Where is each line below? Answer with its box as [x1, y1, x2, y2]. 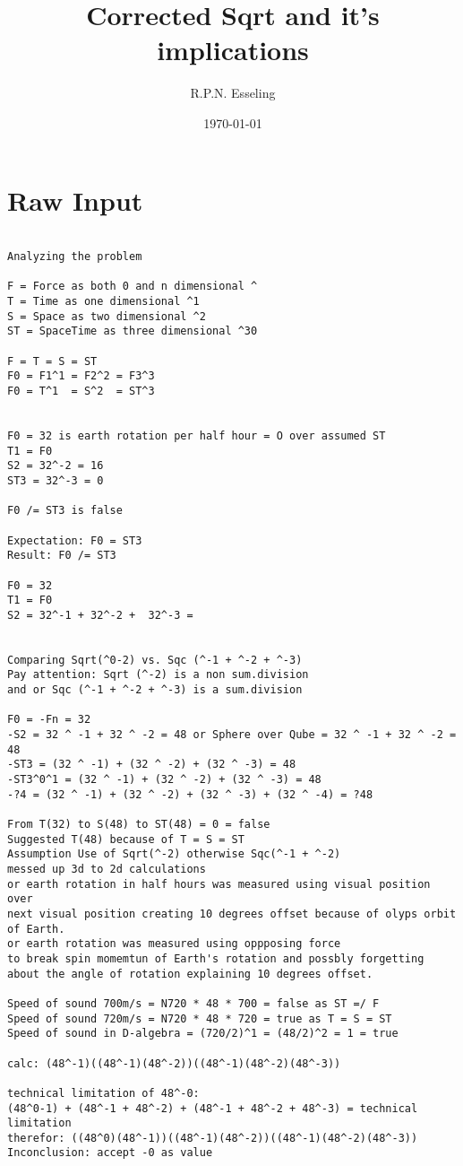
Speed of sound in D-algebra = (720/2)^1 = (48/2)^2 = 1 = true [7, 1027, 399, 1040]
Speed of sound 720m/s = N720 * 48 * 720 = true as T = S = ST [7, 1012, 392, 1025]
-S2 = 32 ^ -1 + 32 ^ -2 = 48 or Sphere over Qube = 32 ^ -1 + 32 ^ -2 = [7, 728, 457, 742]
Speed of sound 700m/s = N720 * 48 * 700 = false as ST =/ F [7, 996, 380, 1010]
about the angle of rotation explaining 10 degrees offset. [7, 967, 373, 980]
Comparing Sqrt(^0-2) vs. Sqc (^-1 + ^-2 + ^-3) [7, 653, 303, 666]
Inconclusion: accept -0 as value [7, 1146, 213, 1160]
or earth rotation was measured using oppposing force [7, 937, 341, 951]
